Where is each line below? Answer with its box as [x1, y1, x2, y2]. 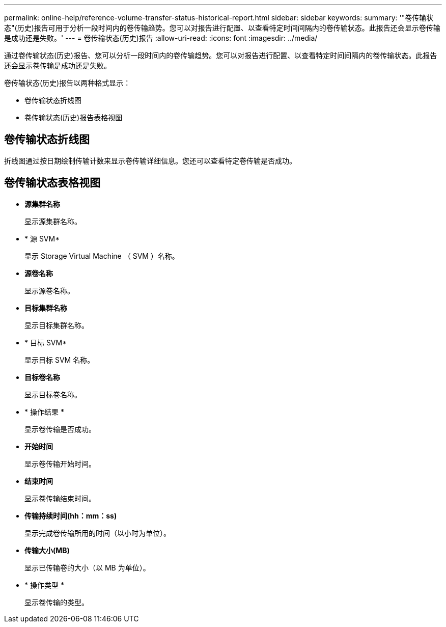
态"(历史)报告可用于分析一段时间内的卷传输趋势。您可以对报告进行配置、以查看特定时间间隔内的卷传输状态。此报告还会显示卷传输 [4, 23, 440, 32]
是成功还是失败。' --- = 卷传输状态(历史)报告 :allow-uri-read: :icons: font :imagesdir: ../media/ [4, 34, 318, 42]
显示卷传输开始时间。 [24, 459, 96, 468]
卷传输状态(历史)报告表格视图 [24, 113, 123, 122]
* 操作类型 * [24, 580, 64, 589]
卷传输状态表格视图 [4, 176, 100, 189]
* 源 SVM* [24, 234, 60, 243]
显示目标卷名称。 [24, 390, 81, 399]
